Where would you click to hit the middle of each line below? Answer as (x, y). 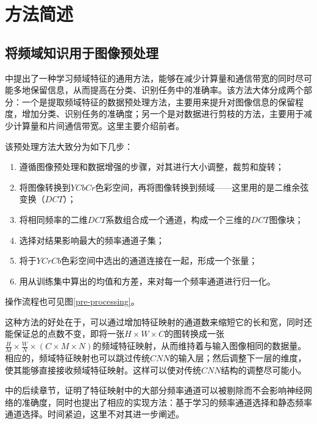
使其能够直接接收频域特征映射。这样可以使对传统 (103, 369)
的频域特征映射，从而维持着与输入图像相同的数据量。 (200, 346)
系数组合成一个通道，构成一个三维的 (178, 219)
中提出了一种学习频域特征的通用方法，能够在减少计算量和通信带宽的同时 (150, 78)
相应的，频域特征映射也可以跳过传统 (77, 357)
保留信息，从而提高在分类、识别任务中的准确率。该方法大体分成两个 (167, 90)
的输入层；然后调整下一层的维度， (238, 357)
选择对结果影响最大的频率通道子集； (92, 240)
